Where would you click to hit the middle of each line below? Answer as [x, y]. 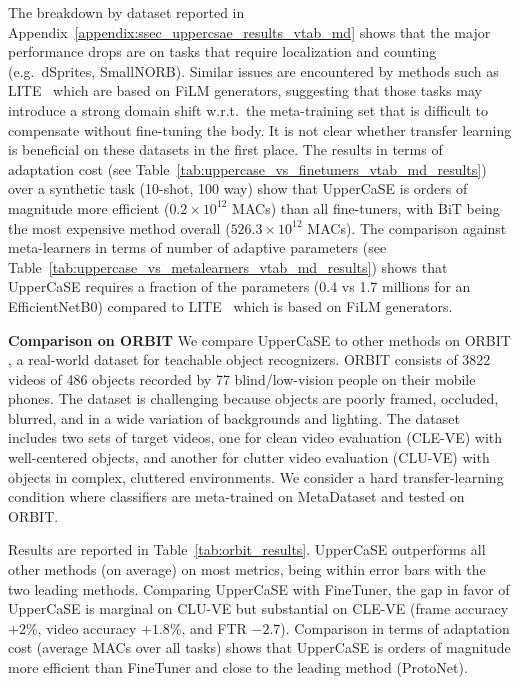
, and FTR [214, 627]
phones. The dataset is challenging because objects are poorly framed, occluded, [253, 398]
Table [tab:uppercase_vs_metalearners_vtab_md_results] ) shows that [228, 266]
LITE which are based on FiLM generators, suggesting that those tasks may [245, 90]
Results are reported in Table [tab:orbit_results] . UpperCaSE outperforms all [247, 549]
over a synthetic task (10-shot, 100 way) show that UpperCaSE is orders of [238, 188]
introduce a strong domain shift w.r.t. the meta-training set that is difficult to [248, 109]
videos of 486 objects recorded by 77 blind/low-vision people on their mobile [242, 378]
